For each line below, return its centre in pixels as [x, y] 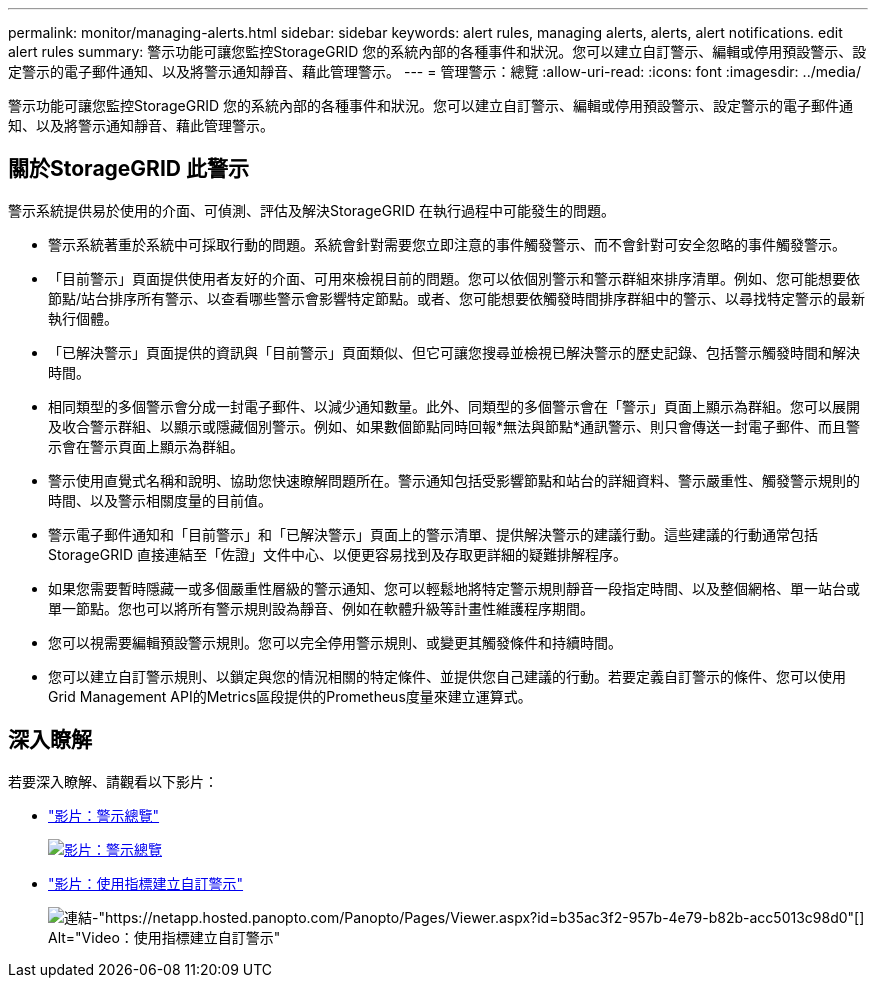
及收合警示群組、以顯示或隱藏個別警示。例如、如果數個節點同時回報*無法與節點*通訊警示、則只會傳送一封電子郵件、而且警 [454, 426]
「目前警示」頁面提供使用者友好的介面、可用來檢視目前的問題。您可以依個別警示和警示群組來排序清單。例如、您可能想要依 [454, 278]
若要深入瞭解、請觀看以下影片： [113, 781]
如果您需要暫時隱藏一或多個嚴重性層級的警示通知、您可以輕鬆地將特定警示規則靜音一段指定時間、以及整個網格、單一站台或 [454, 588]
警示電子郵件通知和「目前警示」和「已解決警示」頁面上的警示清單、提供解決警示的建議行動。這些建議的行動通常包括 [433, 534]
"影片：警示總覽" [104, 815]
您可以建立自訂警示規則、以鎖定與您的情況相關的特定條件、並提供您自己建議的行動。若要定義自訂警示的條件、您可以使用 [447, 676]
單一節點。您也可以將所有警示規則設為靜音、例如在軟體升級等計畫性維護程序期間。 [321, 608]
